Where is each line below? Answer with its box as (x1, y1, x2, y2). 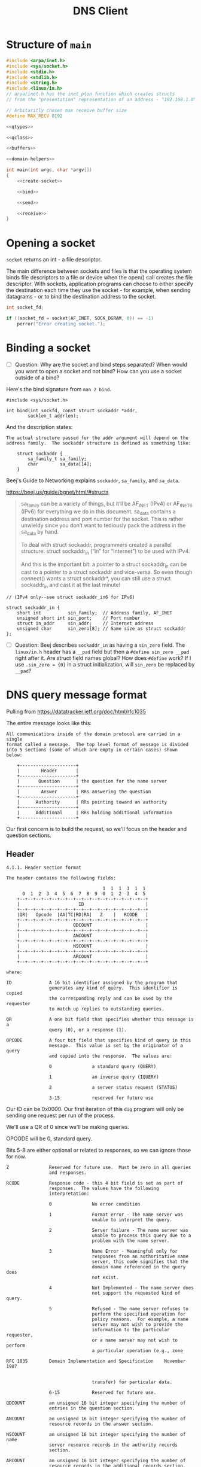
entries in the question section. (48, 1405, 135, 1411)
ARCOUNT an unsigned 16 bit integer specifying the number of (6, 1458, 186, 1464)
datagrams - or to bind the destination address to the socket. (6, 293, 157, 300)
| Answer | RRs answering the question (17, 789, 151, 795)
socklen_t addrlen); (28, 413, 79, 419)
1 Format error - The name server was (48, 1212, 184, 1218)
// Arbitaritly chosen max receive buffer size (6, 107, 127, 113)
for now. (6, 1153, 27, 1160)
